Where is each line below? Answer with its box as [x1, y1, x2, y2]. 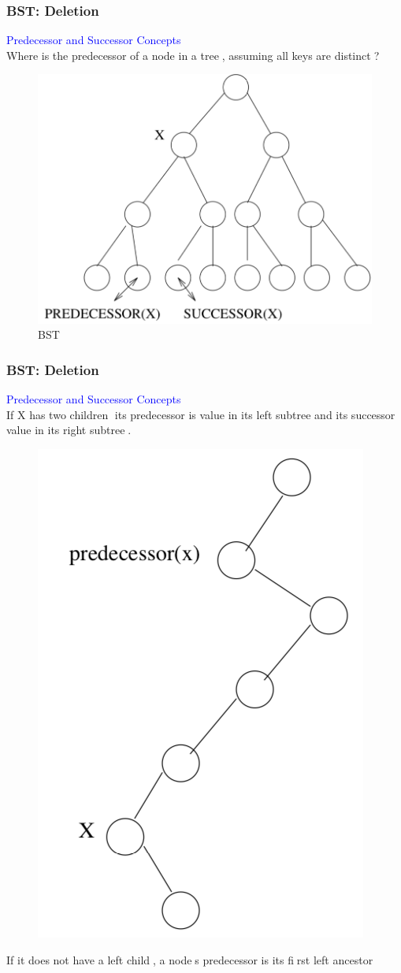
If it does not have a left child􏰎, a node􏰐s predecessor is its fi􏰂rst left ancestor [6, 951, 373, 967]
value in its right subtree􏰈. [6, 422, 132, 438]
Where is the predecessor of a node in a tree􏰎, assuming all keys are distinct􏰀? [6, 46, 380, 63]
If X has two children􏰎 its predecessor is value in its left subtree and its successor [6, 406, 395, 422]
